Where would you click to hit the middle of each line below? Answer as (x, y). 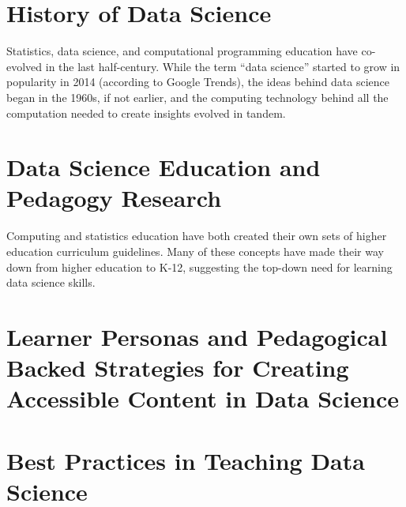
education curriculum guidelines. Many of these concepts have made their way (195, 251)
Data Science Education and (164, 167)
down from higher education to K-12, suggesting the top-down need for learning (199, 267)
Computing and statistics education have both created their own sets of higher (197, 236)
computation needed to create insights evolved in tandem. (146, 113)
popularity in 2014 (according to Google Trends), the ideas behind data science (198, 82)
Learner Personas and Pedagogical (197, 336)
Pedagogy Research (114, 198)
